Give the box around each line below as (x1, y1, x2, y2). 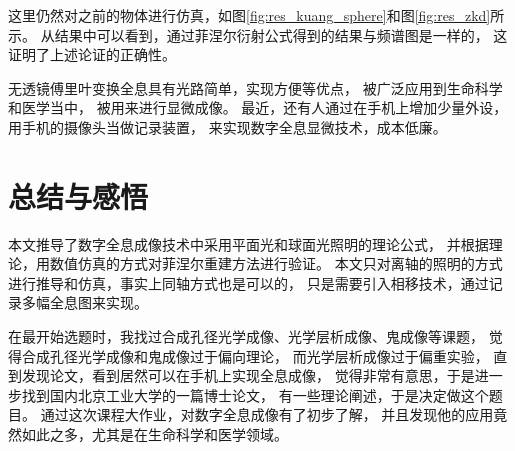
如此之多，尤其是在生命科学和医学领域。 (21, 424, 288, 445)
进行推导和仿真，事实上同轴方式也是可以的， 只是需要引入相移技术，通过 (8, 272, 489, 293)
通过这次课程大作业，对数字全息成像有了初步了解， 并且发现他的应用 (40, 404, 494, 425)
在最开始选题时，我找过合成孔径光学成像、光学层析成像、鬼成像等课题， (8, 326, 484, 347)
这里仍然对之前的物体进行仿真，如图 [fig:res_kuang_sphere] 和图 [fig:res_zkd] (8, 5, 491, 25)
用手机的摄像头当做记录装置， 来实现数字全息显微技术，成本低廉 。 (8, 116, 447, 137)
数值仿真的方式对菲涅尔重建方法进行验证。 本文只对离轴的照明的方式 (49, 253, 503, 274)
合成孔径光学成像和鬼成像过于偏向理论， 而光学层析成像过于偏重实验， (21, 345, 489, 366)
